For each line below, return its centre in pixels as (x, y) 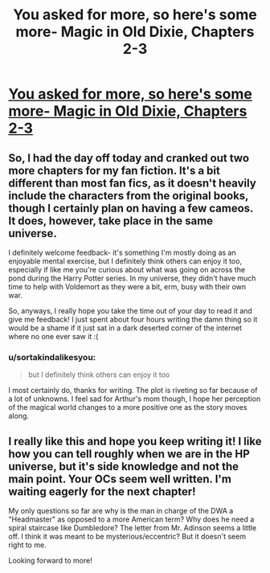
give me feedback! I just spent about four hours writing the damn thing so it (133, 319)
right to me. (27, 545)
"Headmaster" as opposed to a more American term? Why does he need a (131, 519)
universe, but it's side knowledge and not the (124, 467)
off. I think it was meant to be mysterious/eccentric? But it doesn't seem (127, 537)
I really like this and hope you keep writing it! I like (135, 441)
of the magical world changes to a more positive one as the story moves (128, 407)
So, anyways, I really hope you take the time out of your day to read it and (131, 311)
